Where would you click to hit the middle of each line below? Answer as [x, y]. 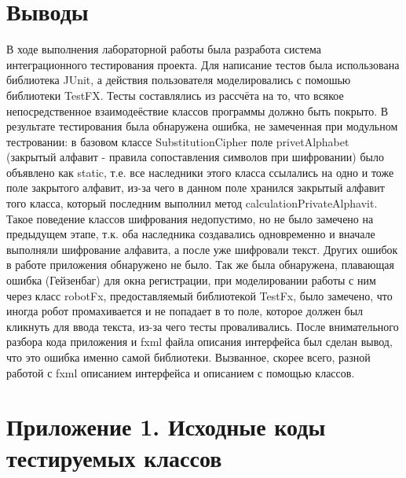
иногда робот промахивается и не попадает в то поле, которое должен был [185, 311]
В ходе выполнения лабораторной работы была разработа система [164, 49]
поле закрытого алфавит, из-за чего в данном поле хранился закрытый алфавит [196, 188]
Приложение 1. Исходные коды [166, 427]
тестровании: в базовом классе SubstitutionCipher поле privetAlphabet [178, 141]
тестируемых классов [114, 457]
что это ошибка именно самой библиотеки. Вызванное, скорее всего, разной [188, 357]
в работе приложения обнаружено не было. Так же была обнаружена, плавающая [200, 265]
